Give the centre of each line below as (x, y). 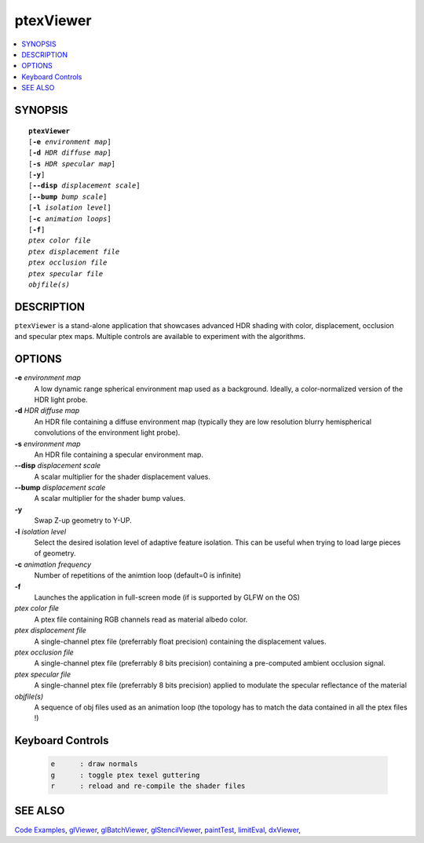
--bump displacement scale (60, 487)
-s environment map (48, 443)
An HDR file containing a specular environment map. (119, 454)
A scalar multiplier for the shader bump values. (110, 498)
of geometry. (55, 553)
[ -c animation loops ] (70, 219)
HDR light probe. (61, 400)
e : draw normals (94, 764)
